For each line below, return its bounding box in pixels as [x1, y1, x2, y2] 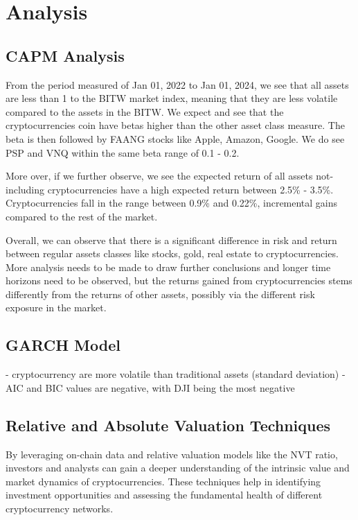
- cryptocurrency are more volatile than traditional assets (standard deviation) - [6, 367, 346, 381]
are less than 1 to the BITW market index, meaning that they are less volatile [6, 91, 338, 105]
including [6, 182, 45, 196]
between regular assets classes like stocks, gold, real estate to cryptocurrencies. [6, 246, 339, 261]
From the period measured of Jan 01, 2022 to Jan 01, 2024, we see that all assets [6, 77, 349, 92]
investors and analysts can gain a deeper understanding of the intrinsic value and [6, 460, 350, 475]
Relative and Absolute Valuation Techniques [6, 414, 331, 435]
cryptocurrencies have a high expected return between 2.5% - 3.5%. [47, 182, 334, 196]
